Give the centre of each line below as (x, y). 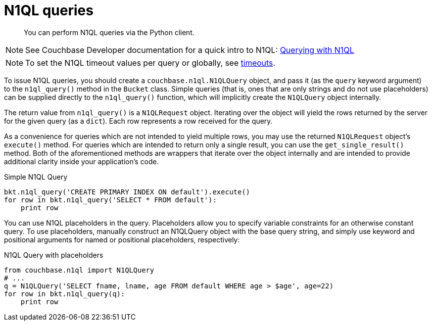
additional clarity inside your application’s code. (81, 161)
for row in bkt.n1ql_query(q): (65, 294)
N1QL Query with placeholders (54, 255)
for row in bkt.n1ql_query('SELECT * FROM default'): (110, 200)
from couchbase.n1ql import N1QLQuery (79, 270)
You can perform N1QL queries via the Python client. (109, 32)
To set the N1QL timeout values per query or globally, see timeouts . (150, 63)
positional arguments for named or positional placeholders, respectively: (122, 239)
